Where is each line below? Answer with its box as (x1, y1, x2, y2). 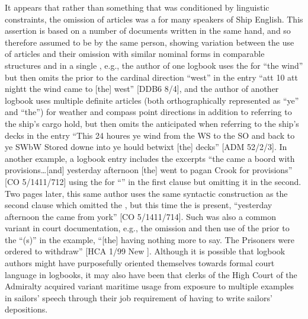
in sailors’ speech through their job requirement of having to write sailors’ (5, 291, 272, 304)
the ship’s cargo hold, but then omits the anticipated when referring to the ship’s (5, 117, 299, 129)
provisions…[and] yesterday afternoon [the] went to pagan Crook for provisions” (5, 164, 293, 176)
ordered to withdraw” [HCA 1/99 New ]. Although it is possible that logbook (5, 245, 285, 257)
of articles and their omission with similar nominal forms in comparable (5, 47, 265, 60)
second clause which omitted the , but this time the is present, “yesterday (5, 199, 272, 211)
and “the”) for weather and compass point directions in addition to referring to (5, 106, 292, 118)
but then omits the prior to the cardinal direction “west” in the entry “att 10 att (5, 71, 299, 83)
